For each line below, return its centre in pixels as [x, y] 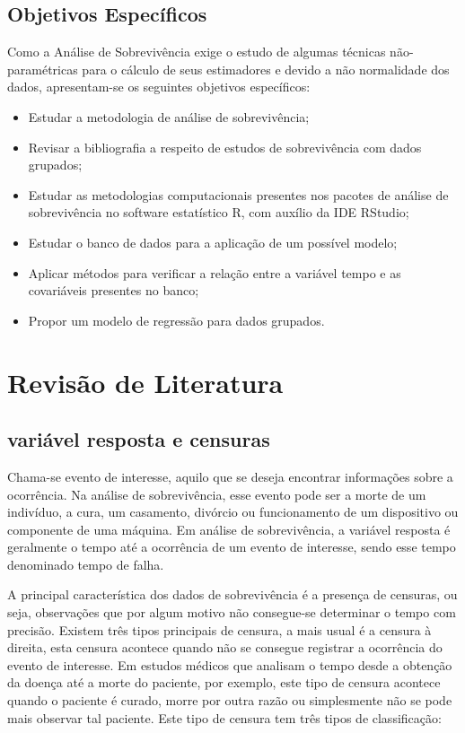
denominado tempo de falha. [86, 564]
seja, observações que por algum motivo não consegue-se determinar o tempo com [232, 612]
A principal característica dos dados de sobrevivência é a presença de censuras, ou [232, 594]
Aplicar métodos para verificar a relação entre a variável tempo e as [215, 272]
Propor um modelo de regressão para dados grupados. [176, 320]
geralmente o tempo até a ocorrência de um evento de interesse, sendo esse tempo [232, 547]
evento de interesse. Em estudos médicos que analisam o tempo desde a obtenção [230, 664]
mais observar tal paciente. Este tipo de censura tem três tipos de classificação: [224, 717]
